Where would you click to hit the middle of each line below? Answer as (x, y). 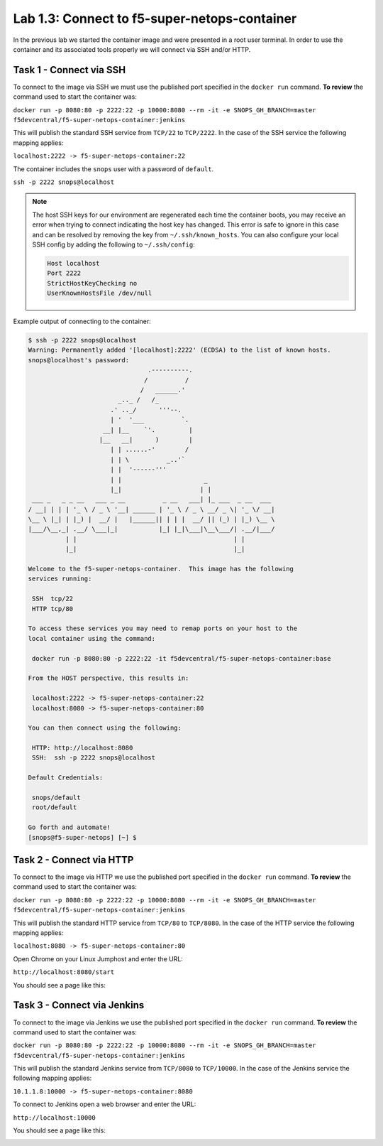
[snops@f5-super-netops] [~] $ (83, 837)
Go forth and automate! (70, 827)
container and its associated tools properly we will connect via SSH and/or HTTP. (132, 49)
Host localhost (73, 263)
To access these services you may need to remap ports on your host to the (163, 628)
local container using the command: (92, 638)
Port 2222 (64, 273)
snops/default (56, 798)
